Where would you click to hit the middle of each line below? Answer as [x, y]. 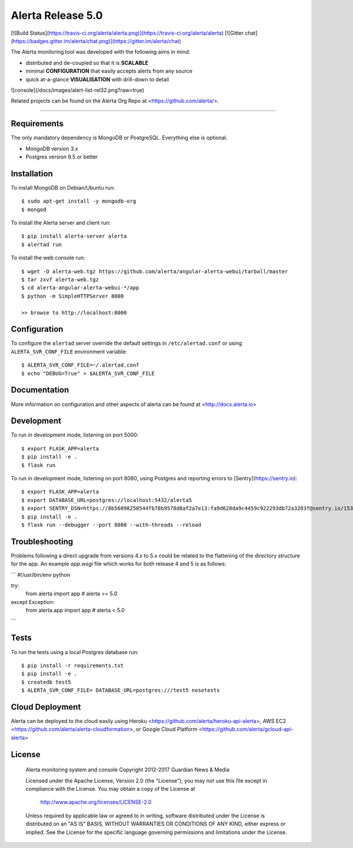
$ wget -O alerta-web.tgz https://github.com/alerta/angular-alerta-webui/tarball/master [155, 271]
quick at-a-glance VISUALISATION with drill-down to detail [97, 79]
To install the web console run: [48, 258]
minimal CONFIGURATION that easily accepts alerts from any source [109, 71]
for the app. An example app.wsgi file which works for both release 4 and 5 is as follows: [119, 564]
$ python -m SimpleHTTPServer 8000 [73, 296]
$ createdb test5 [46, 682]
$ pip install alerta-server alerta [74, 236]
